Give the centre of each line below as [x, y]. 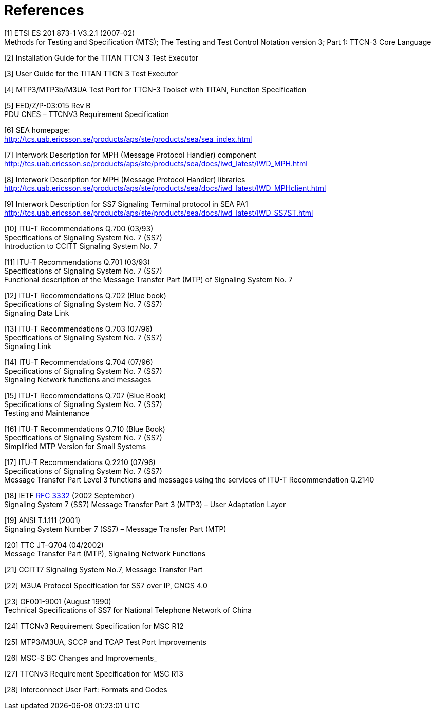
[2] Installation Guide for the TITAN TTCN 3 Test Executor [101, 57]
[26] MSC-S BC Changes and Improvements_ [81, 658]
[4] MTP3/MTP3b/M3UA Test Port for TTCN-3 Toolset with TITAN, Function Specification [155, 89]
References [44, 10]
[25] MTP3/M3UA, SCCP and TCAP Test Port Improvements [105, 642]
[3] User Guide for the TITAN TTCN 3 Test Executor [91, 73]
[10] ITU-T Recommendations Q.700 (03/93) [79, 228]
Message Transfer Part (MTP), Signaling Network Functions [105, 553]
